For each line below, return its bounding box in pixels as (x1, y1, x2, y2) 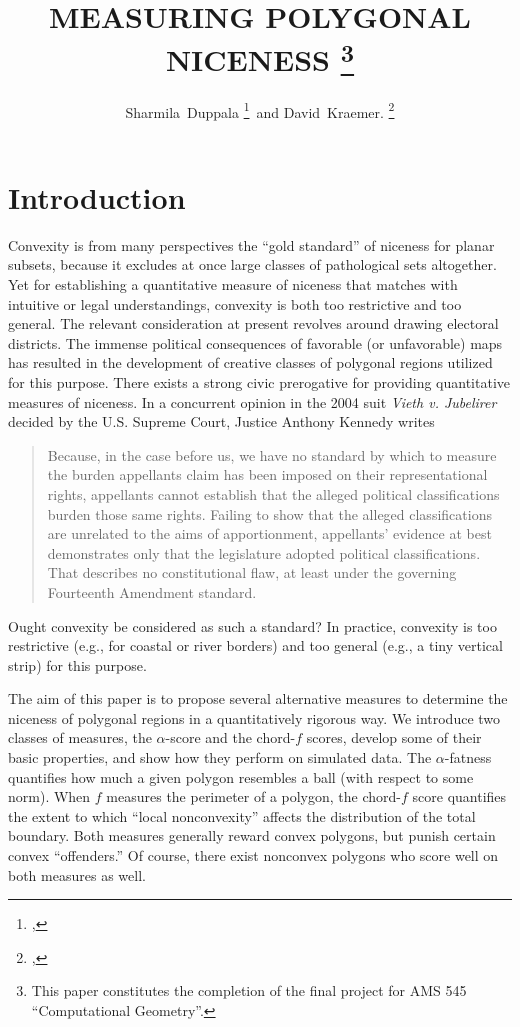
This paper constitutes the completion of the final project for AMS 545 (31, 980, 467, 1001)
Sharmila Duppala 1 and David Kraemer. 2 (125, 98, 395, 122)
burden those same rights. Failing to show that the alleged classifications (47, 503, 492, 524)
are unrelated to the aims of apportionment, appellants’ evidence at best (47, 523, 492, 544)
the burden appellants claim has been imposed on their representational (47, 464, 488, 485)
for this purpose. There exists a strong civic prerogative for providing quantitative (8, 371, 511, 392)
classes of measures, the (8, 727, 152, 748)
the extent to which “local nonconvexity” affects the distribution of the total (8, 805, 476, 826)
